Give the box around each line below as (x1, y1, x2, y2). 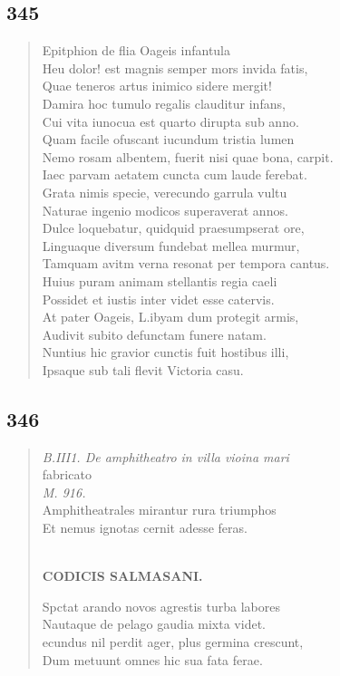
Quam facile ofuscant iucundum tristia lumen (42, 130, 295, 149)
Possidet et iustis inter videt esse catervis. (42, 289, 275, 308)
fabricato (42, 465, 92, 484)
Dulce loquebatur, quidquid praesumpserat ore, (42, 218, 305, 237)
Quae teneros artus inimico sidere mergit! (42, 76, 272, 95)
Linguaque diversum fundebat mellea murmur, (42, 236, 300, 255)
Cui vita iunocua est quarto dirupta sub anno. (42, 111, 299, 130)
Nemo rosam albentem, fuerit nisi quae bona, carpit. (42, 147, 334, 166)
